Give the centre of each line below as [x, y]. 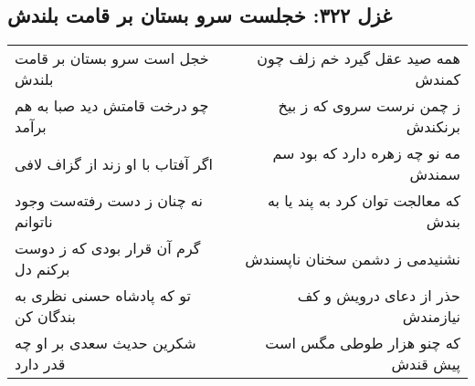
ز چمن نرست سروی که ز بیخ [369, 106]
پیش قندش [426, 364]
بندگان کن [46, 317]
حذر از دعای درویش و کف [379, 296]
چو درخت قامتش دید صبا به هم [112, 106]
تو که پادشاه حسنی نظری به [103, 296]
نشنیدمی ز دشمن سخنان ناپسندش [353, 258]
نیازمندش [431, 317]
